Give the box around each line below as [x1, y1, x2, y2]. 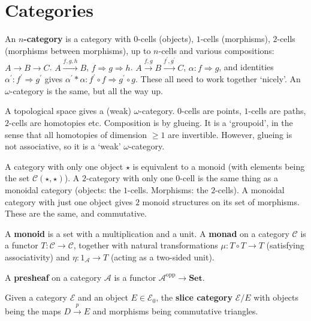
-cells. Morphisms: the [128, 184, 209, 196]
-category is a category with [23, 32, 131, 45]
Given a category [5, 291, 67, 304]
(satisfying [266, 239, 304, 251]
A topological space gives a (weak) [5, 104, 131, 117]
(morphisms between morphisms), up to [5, 44, 151, 56]
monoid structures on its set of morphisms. [142, 195, 300, 208]
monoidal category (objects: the [5, 184, 121, 196]
